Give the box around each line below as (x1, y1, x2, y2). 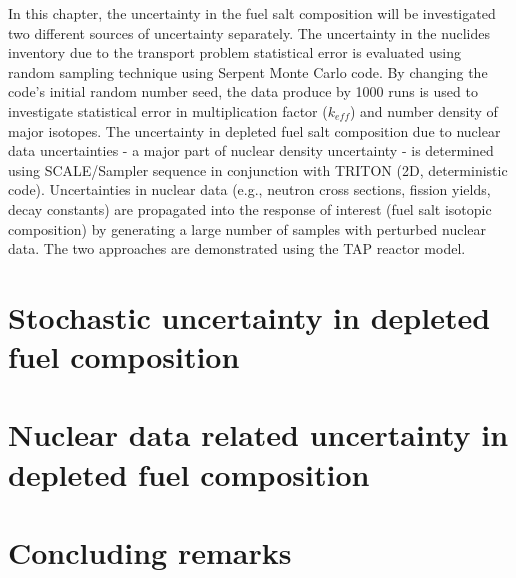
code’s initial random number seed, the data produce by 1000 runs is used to (8, 81, 478, 102)
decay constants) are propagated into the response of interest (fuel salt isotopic (8, 198, 492, 219)
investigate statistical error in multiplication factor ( (8, 100, 328, 121)
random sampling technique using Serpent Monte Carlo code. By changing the (8, 61, 488, 82)
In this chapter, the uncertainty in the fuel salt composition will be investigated (8, 3, 496, 23)
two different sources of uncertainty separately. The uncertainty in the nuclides (8, 22, 490, 43)
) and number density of (349, 100, 498, 121)
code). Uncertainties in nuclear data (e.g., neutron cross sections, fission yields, (8, 179, 491, 200)
